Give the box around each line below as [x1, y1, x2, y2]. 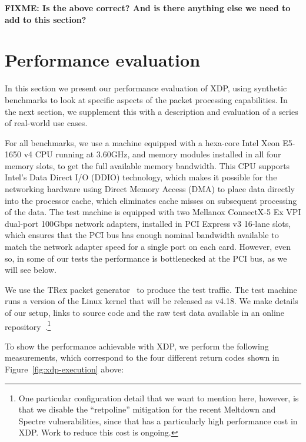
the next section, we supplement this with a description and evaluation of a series [5, 105, 298, 117]
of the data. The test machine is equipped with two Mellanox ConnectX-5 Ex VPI [5, 206, 301, 218]
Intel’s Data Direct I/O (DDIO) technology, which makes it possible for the [5, 171, 277, 183]
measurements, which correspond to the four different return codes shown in [5, 351, 280, 364]
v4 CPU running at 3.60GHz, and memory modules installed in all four [24, 148, 281, 160]
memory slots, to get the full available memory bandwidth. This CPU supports [5, 159, 290, 171]
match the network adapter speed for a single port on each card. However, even [5, 240, 291, 253]
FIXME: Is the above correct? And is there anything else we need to [5, 2, 291, 14]
